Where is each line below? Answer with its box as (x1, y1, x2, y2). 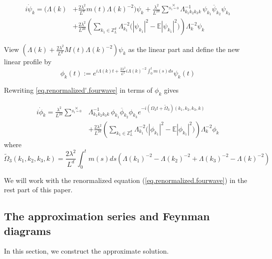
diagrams (4, 223, 51, 238)
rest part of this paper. (4, 184, 73, 195)
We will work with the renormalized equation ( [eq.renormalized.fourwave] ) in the (4, 175, 247, 185)
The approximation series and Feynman (4, 208, 210, 224)
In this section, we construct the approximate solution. (4, 246, 169, 256)
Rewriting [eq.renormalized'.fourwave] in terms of (4, 85, 152, 95)
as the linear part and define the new (128, 44, 240, 54)
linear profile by (4, 56, 52, 67)
